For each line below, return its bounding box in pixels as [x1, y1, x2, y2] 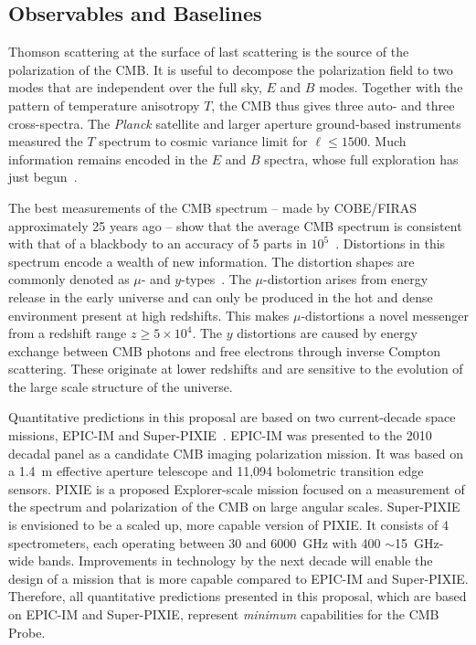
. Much [366, 132, 407, 151]
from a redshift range [8, 323, 127, 343]
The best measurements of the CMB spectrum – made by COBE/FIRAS [8, 197, 417, 217]
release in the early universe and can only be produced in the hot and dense [8, 287, 433, 306]
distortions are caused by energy [237, 323, 418, 343]
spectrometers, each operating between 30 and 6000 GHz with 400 [8, 533, 381, 552]
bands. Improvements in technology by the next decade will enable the [37, 551, 433, 570]
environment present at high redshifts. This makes [8, 305, 290, 324]
